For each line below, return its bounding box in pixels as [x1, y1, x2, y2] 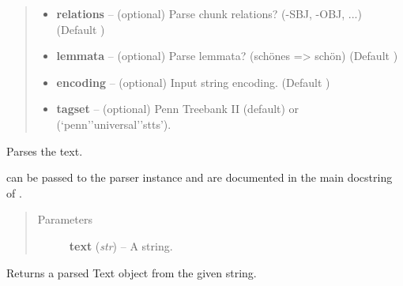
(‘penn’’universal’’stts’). [56, 115, 171, 132]
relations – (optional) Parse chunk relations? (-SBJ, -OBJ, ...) [56, 6, 362, 21]
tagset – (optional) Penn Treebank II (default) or [56, 100, 299, 117]
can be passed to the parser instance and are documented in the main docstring [6, 169, 393, 186]
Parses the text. [6, 142, 83, 159]
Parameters [37, 211, 92, 228]
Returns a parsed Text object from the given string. [6, 264, 257, 280]
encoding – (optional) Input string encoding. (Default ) [56, 73, 330, 90]
